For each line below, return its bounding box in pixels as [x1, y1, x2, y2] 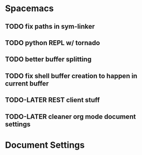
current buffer [5, 79, 49, 87]
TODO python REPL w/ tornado [5, 38, 100, 47]
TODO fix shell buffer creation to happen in [5, 71, 138, 80]
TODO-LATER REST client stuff [5, 96, 100, 104]
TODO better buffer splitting [5, 55, 91, 64]
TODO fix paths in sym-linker [5, 22, 95, 31]
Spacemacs [5, 3, 54, 14]
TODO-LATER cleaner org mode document [5, 112, 136, 121]
